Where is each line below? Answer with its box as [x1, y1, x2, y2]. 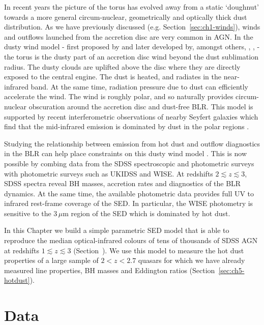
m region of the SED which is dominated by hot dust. [63, 208, 230, 218]
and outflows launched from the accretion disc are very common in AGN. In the [4, 31, 253, 42]
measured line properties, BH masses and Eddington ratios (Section [4, 264, 215, 275]
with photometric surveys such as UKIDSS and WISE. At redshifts [4, 168, 213, 179]
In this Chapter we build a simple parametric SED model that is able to [4, 225, 229, 235]
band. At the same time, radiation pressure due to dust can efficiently [31, 81, 249, 92]
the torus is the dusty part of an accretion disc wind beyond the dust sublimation [4, 51, 258, 62]
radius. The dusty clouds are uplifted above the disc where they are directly [4, 61, 241, 72]
